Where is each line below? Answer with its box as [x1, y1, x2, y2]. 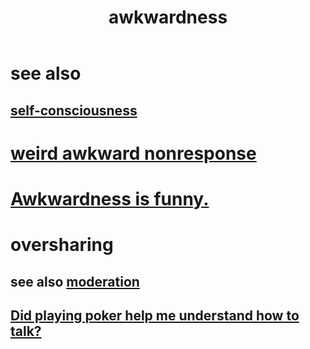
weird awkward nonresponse [10, 142, 257, 165]
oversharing [10, 234, 114, 256]
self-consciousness [10, 102, 138, 119]
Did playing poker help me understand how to [10, 307, 300, 324]
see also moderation [10, 273, 140, 290]
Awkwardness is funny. [10, 187, 210, 210]
